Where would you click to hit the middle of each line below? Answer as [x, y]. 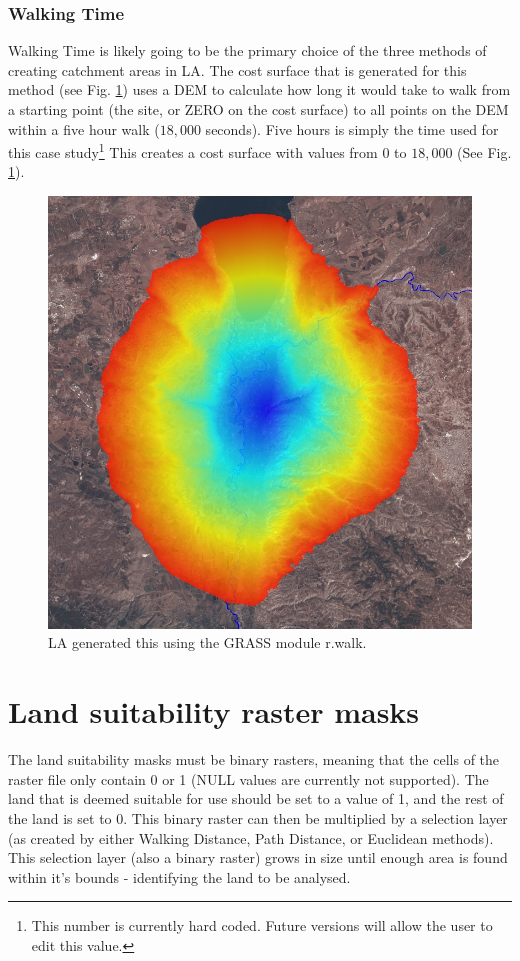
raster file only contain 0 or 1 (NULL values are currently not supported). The [248, 778]
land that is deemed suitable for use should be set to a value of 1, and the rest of [256, 798]
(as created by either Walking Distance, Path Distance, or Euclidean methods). [251, 837]
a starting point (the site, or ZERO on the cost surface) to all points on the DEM [258, 109]
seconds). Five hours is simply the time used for [352, 128]
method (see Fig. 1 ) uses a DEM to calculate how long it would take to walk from [259, 89]
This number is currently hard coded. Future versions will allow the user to [262, 925]
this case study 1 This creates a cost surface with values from [193, 150]
